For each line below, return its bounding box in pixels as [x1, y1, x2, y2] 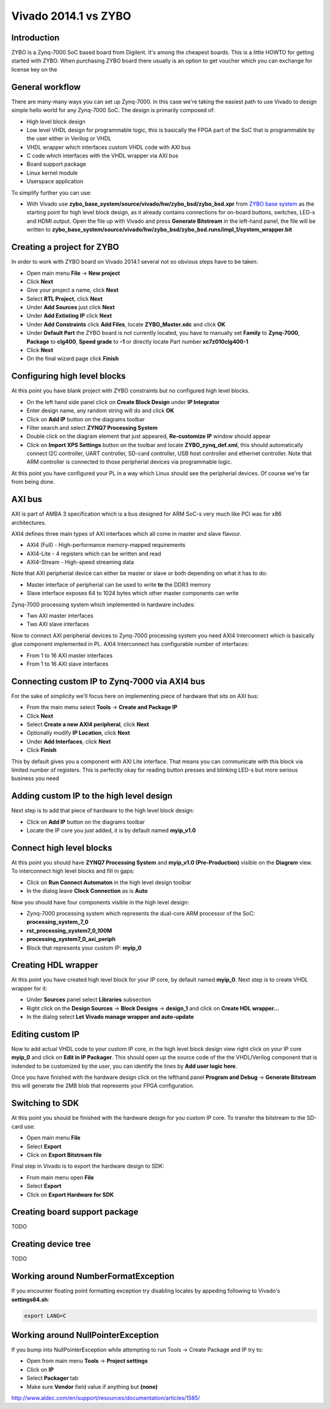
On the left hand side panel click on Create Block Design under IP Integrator [26, 398, 220, 405]
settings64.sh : [11, 1296, 50, 1303]
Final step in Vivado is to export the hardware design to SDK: [11, 1162, 164, 1170]
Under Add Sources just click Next [26, 304, 116, 311]
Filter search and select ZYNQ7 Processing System [26, 424, 158, 431]
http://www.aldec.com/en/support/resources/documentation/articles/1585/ [11, 1394, 200, 1402]
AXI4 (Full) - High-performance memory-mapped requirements [26, 541, 186, 549]
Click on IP [26, 1366, 54, 1373]
